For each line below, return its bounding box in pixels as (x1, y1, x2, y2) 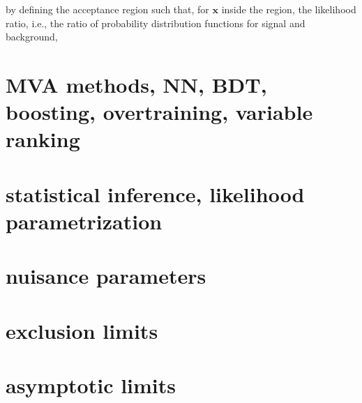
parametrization (6, 206, 163, 235)
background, (6, 29, 58, 44)
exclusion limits (6, 316, 158, 344)
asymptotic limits (6, 371, 176, 400)
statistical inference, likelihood (6, 179, 305, 208)
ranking (6, 125, 80, 153)
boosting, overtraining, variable (6, 98, 313, 126)
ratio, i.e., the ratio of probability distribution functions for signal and (6, 15, 306, 30)
